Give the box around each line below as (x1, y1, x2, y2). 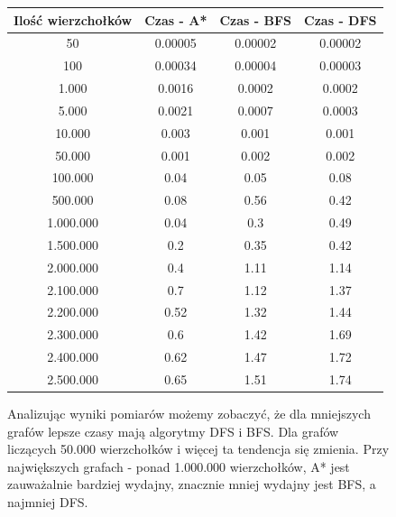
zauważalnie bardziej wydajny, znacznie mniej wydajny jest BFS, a (7, 475, 376, 494)
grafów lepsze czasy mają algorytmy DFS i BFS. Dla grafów (7, 421, 339, 440)
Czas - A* (144, 10, 207, 29)
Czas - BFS (219, 10, 292, 29)
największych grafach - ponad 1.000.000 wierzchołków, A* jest (7, 457, 350, 475)
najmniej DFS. (7, 493, 88, 512)
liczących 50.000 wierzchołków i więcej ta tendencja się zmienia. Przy (7, 439, 390, 458)
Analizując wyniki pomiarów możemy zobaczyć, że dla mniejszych (7, 404, 371, 423)
